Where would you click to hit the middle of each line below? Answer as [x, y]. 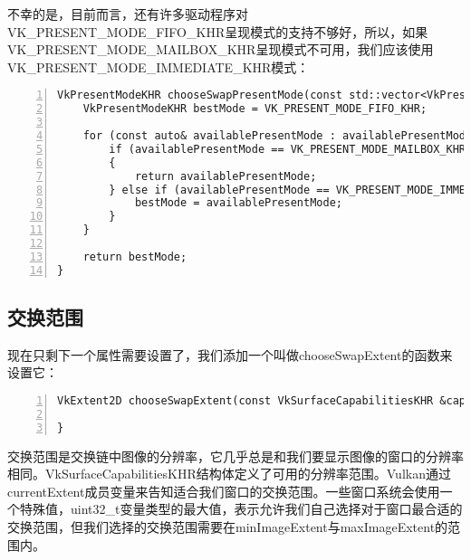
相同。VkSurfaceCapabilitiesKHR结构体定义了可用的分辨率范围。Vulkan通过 [229, 474]
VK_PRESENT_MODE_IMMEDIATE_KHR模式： [159, 66]
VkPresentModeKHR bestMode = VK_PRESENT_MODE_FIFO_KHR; [255, 109]
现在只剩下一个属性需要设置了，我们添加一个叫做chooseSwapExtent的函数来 [230, 354]
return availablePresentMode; [226, 176]
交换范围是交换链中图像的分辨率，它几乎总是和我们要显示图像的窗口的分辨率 [235, 456]
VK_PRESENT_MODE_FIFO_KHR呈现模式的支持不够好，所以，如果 [218, 31]
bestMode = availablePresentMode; [238, 203]
